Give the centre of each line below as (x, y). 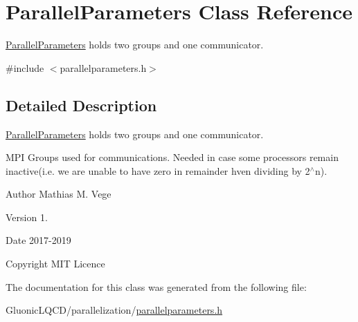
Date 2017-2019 (38, 240)
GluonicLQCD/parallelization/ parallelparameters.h (114, 310)
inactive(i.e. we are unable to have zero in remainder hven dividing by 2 (158, 170)
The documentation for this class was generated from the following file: (156, 286)
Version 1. (27, 217)
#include (25, 67)
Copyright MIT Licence (55, 264)
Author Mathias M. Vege (59, 194)
